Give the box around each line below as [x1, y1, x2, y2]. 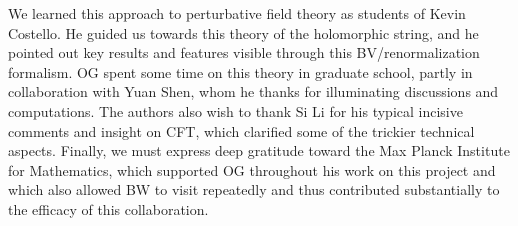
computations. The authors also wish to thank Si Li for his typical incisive [8, 100, 463, 121]
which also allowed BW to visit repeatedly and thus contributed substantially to [8, 179, 500, 200]
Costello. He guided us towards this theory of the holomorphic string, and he [8, 22, 479, 43]
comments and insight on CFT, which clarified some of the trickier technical [8, 120, 475, 141]
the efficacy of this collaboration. [8, 198, 209, 219]
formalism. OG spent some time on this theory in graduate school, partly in [8, 61, 473, 82]
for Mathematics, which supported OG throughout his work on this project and [8, 159, 496, 180]
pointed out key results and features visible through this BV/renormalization [8, 42, 480, 63]
